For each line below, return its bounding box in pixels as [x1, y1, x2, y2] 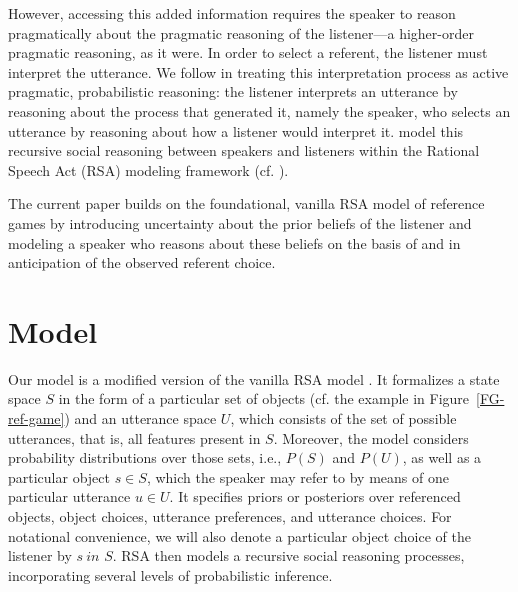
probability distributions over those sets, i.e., [8, 447, 282, 468]
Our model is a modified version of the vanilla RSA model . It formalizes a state [8, 368, 500, 389]
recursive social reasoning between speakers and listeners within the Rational [8, 140, 480, 161]
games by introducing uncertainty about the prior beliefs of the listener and [8, 212, 472, 233]
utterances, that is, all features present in [8, 427, 261, 448]
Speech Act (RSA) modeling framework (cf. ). [8, 159, 289, 180]
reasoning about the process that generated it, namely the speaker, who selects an [8, 100, 511, 121]
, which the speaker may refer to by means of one [146, 466, 449, 487]
